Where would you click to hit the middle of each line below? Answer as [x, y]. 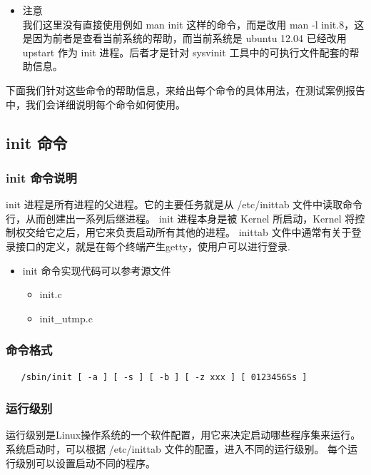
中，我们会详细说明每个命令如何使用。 [96, 104]
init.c [51, 294]
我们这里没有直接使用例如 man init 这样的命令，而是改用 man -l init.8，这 [193, 24]
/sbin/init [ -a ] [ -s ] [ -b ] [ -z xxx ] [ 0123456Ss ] [164, 377]
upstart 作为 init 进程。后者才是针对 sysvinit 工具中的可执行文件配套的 [186, 52]
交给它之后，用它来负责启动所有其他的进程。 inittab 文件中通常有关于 [188, 232]
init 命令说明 [41, 177]
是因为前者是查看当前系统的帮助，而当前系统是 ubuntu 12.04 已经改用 [184, 38]
